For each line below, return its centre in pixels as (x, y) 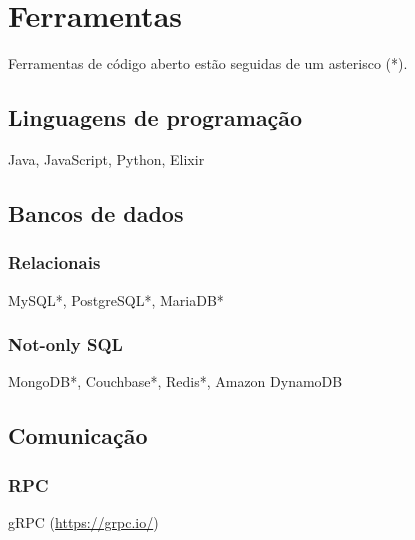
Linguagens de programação (155, 117)
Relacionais (54, 262)
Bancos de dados (96, 212)
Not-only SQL (65, 344)
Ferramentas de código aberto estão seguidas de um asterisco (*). (208, 63)
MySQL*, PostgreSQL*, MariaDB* (116, 299)
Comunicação (78, 435)
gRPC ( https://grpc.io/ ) (83, 521)
